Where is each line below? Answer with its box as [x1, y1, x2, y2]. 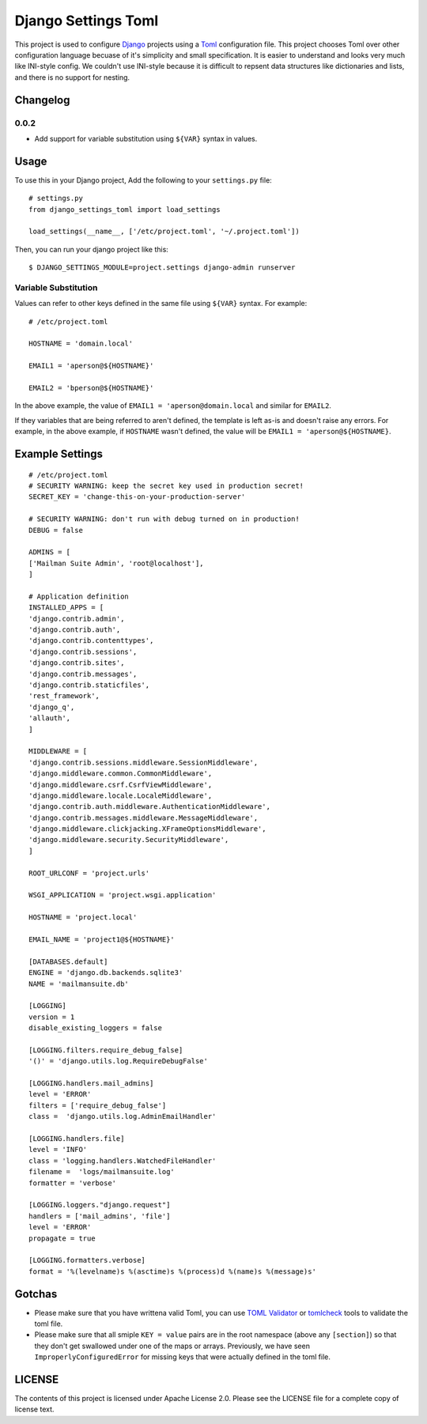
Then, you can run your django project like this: [14, 244, 169, 254]
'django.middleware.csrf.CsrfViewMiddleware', [28, 780, 213, 789]
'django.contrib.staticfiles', [28, 681, 150, 689]
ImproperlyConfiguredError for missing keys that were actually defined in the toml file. [34, 1352, 331, 1362]
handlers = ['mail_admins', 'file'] [28, 1211, 171, 1221]
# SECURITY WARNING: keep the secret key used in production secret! [28, 481, 304, 490]
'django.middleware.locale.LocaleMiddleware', [28, 791, 213, 800]
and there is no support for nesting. [14, 72, 130, 82]
